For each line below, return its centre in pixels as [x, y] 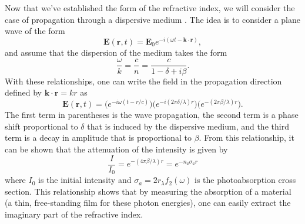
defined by [24, 92]
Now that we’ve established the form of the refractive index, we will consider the [150, 8]
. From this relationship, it [247, 138]
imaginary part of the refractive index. [74, 214]
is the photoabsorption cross [245, 180]
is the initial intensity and [85, 180]
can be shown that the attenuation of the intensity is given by [116, 149]
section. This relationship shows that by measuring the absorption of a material [148, 191]
